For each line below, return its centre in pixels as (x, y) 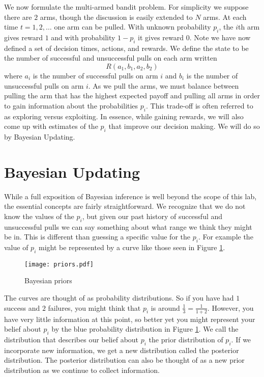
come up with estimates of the (51, 126)
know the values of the (39, 216)
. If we (241, 339)
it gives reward (161, 37)
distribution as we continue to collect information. (82, 370)
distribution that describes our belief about (71, 339)
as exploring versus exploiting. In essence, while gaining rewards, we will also (124, 116)
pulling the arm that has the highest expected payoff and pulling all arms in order (132, 96)
